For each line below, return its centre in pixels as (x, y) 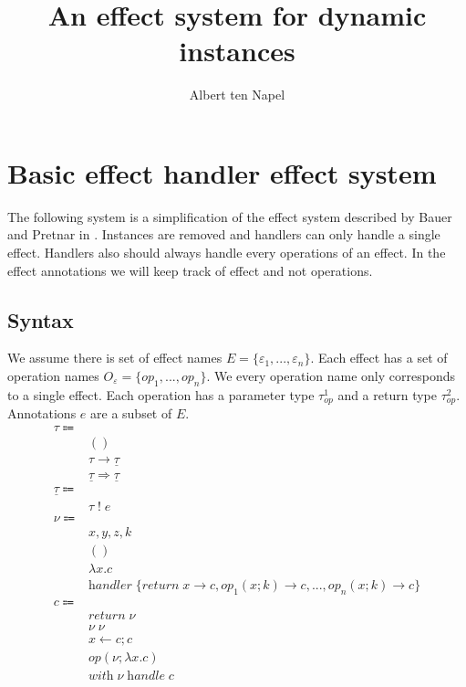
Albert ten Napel (237, 95)
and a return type (387, 394)
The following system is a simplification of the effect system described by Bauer (230, 216)
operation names (53, 376)
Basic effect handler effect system (222, 172)
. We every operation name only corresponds (331, 376)
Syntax (41, 319)
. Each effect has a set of (379, 358)
